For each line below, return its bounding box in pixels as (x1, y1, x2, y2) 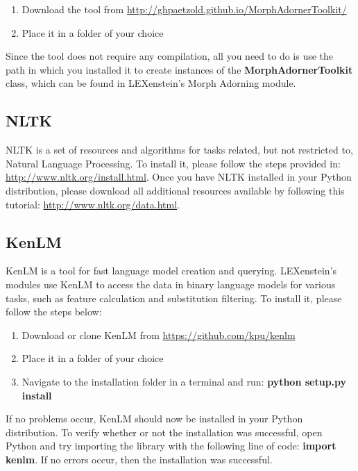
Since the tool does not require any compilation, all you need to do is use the (6, 49, 334, 63)
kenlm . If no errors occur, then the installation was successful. (6, 452, 273, 466)
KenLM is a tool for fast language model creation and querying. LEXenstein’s (6, 263, 337, 278)
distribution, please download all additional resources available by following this (6, 183, 345, 197)
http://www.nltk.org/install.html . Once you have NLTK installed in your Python (6, 170, 352, 184)
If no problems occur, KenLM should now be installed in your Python (6, 411, 303, 426)
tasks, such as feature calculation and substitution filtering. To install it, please (6, 290, 342, 305)
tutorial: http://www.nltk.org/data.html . (6, 197, 180, 211)
